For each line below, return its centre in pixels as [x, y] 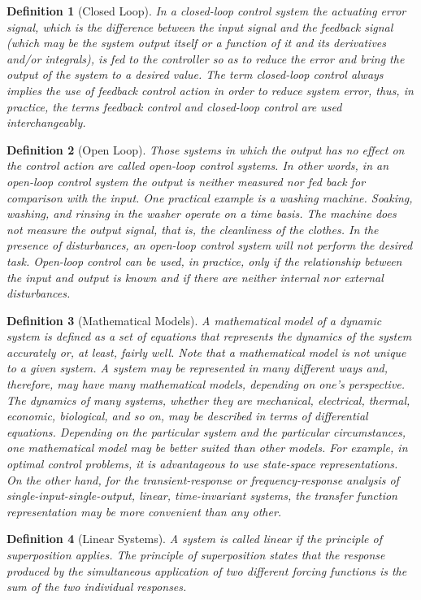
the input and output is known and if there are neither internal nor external [195, 277]
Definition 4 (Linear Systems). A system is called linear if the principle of [194, 539]
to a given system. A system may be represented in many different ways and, [197, 368]
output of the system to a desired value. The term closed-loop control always [195, 74]
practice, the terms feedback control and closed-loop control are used [174, 106]
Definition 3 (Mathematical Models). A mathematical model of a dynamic [194, 320]
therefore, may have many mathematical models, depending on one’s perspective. [206, 384]
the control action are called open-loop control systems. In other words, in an [198, 165]
